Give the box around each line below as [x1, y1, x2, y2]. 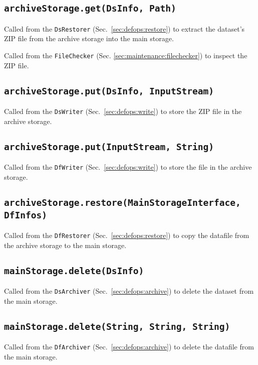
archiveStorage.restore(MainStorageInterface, [4, 197, 241, 208]
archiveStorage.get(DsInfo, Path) [4, 3, 176, 14]
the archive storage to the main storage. [4, 239, 127, 250]
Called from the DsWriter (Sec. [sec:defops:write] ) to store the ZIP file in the [4, 106, 242, 116]
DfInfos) [4, 209, 47, 220]
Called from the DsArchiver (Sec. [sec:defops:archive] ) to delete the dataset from [4, 286, 254, 296]
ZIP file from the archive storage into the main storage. [4, 33, 174, 44]
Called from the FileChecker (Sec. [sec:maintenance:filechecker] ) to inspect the [4, 50, 247, 61]
